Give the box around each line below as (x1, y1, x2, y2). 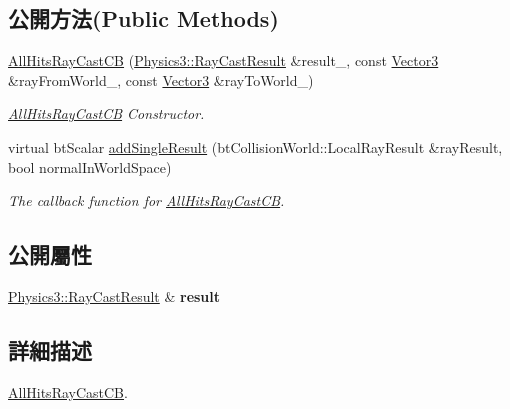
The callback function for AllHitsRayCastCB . (8, 190, 285, 211)
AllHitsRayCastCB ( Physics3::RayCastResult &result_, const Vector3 (8, 50, 439, 71)
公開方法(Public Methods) (8, 3, 279, 34)
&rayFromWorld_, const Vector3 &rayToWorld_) (8, 69, 314, 90)
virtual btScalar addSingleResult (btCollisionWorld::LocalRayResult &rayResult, (8, 136, 503, 157)
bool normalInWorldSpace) (8, 156, 172, 177)
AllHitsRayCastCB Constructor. (8, 103, 205, 124)
